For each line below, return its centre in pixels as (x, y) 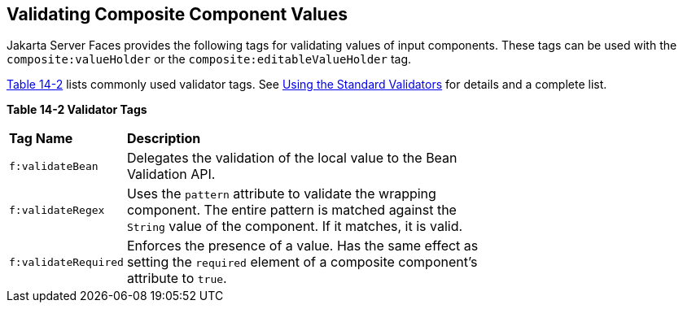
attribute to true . (177, 279)
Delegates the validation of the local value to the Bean (292, 158)
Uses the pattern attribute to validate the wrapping (281, 194)
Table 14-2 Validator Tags (77, 110)
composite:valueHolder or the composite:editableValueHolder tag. (209, 59)
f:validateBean (54, 166)
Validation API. (171, 174)
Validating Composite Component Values (177, 14)
